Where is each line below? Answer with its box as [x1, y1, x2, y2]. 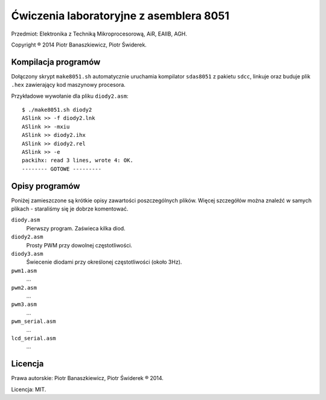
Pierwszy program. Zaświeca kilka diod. [26, 224, 126, 232]
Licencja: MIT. [11, 386, 46, 393]
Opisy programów [11, 181, 80, 191]
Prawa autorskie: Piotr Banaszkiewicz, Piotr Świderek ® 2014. [11, 375, 164, 382]
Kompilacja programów [11, 57, 101, 67]
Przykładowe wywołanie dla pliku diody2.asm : [11, 92, 129, 100]
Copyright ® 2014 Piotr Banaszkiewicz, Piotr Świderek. [11, 41, 147, 48]
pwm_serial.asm [11, 318, 57, 325]
